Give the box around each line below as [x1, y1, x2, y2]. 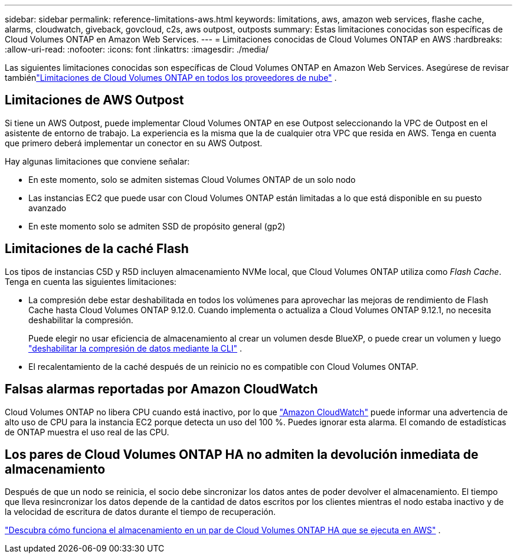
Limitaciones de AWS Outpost [5, 93, 184, 108]
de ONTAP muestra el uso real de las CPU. [5, 426, 169, 437]
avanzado [28, 202, 67, 213]
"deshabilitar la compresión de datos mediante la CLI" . [28, 343, 242, 353]
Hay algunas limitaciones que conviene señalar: [5, 156, 190, 166]
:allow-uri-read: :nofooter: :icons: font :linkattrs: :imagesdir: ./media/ [5, 44, 269, 54]
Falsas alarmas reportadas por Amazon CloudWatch [5, 382, 318, 397]
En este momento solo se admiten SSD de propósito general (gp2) [28, 221, 286, 231]
